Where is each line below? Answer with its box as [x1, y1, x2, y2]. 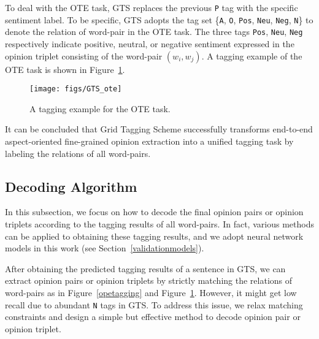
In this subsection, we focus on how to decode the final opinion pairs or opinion [5, 205, 304, 218]
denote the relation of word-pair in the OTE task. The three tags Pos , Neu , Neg [5, 25, 303, 38]
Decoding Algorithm [5, 177, 137, 196]
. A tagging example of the [201, 49, 302, 62]
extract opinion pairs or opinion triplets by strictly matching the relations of [5, 274, 293, 287]
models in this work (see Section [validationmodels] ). [5, 242, 204, 254]
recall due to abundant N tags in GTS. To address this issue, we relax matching [5, 298, 303, 311]
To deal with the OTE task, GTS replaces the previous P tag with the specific [5, 1, 298, 13]
